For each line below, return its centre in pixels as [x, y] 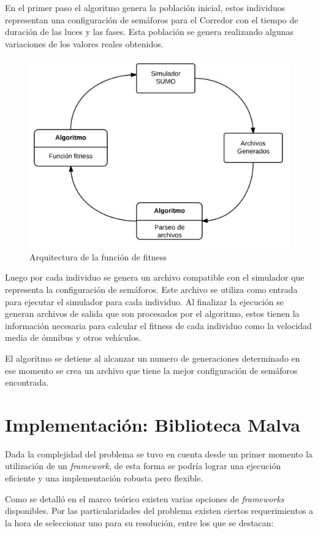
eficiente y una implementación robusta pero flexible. [104, 478]
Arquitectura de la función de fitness [98, 256]
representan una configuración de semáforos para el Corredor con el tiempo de [152, 19]
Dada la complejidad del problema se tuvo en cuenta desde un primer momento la [159, 453]
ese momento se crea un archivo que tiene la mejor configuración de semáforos [151, 370]
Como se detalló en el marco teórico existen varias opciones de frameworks [145, 498]
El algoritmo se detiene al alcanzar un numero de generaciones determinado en [153, 358]
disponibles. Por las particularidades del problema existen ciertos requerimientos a [159, 511]
